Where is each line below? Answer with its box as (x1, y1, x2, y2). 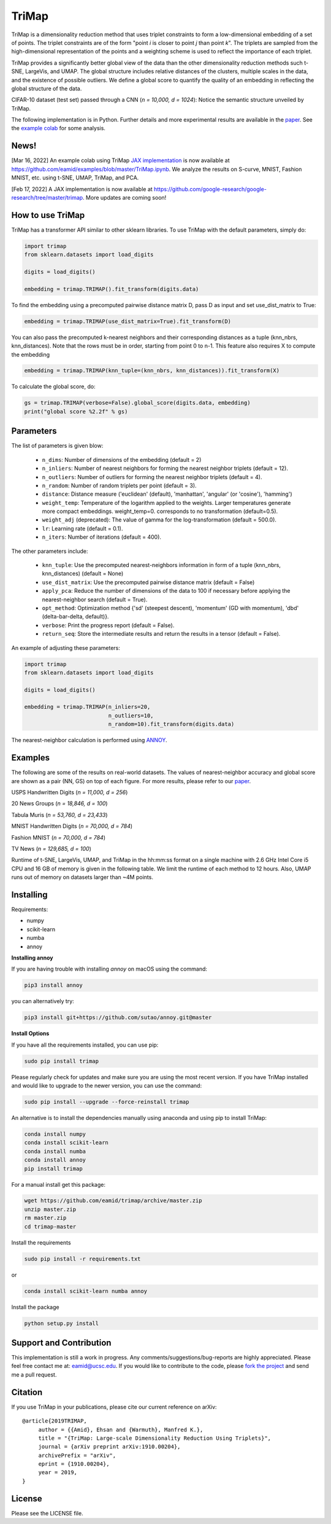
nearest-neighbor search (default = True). (42, 596, 148, 603)
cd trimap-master (24, 1223, 77, 1230)
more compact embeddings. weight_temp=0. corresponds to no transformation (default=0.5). (42, 507, 278, 515)
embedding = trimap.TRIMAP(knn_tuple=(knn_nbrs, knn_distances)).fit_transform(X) (24, 367, 280, 374)
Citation (11, 1387, 43, 1397)
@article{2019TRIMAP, (22, 1418, 87, 1424)
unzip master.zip (24, 1206, 77, 1213)
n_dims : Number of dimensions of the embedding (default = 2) (42, 456, 202, 463)
